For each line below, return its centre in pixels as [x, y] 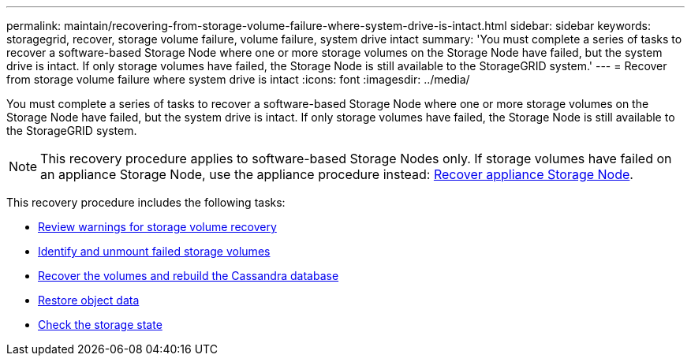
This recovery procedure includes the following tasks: [146, 202]
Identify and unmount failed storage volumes [154, 251]
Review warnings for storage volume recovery [157, 227]
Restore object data [89, 300]
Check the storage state [100, 325]
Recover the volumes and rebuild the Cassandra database [189, 276]
